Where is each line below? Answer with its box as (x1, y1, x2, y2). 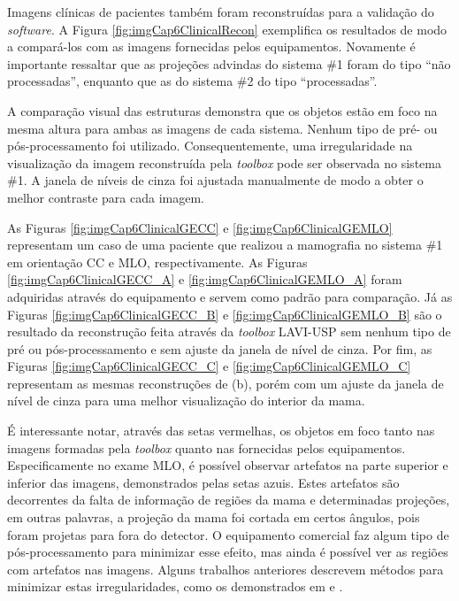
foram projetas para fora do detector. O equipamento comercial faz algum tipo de (7, 525, 449, 543)
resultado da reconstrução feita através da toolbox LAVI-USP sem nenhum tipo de (7, 322, 451, 341)
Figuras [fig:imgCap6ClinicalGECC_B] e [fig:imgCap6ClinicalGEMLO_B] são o (7, 304, 442, 323)
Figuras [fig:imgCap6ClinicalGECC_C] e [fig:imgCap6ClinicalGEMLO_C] (7, 357, 411, 375)
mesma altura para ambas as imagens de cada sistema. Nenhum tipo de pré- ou (7, 119, 438, 137)
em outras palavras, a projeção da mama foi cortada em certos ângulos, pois (7, 508, 420, 527)
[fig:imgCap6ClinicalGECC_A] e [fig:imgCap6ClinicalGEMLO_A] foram (7, 270, 402, 289)
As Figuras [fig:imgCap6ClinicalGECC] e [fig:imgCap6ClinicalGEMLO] (7, 218, 393, 236)
